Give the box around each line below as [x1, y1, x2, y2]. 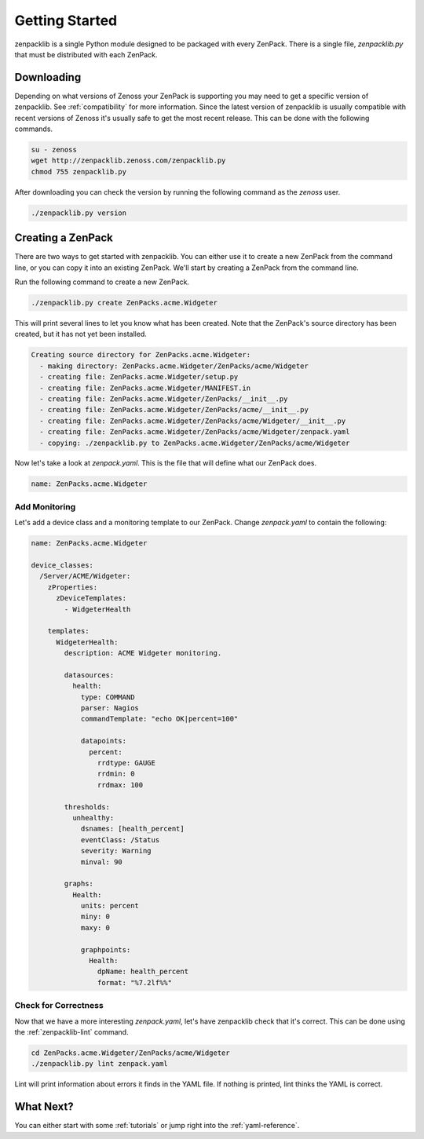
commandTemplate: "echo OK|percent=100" [80, 714, 239, 724]
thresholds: [64, 802, 110, 812]
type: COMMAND [80, 692, 135, 702]
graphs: [64, 879, 94, 889]
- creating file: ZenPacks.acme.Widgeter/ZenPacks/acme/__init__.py [39, 405, 309, 414]
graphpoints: [80, 945, 131, 954]
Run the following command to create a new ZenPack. [14, 277, 190, 287]
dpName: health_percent [97, 967, 188, 977]
